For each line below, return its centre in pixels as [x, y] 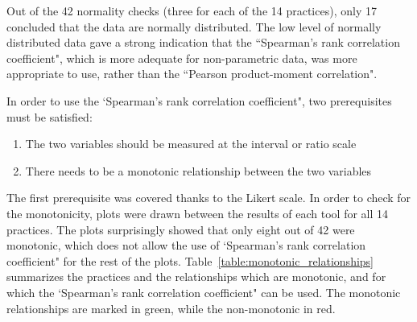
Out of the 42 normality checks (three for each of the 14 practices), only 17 [192, 10]
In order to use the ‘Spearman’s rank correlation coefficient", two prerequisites [199, 100]
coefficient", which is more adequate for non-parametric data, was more [182, 58]
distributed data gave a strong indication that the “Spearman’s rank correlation [203, 42]
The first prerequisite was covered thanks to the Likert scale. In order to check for [209, 198]
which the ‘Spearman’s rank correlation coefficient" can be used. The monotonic [204, 292]
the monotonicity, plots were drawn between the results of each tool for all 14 [198, 213]
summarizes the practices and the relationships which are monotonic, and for [196, 277]
